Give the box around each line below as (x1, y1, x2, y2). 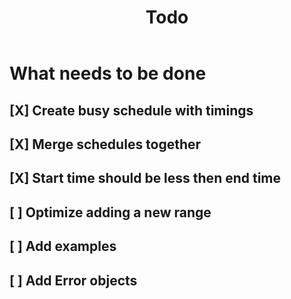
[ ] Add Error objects (9, 272, 138, 289)
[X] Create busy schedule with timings (9, 102, 254, 119)
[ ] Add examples (9, 238, 117, 255)
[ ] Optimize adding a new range (9, 204, 212, 221)
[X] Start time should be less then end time (9, 170, 282, 187)
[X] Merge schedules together (9, 136, 202, 153)
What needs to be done (9, 62, 207, 85)
